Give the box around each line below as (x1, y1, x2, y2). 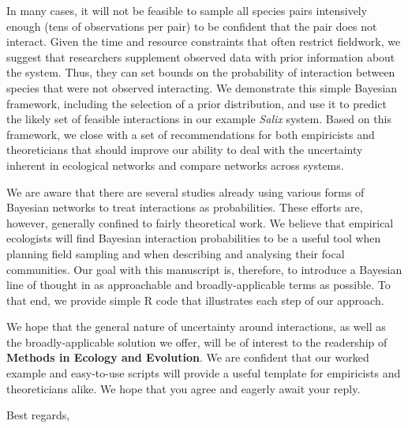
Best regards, (6, 407, 70, 423)
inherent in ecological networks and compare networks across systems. (6, 156, 344, 173)
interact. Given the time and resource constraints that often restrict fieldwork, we (6, 33, 401, 50)
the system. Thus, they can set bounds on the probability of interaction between (6, 64, 395, 81)
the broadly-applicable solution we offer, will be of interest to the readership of (6, 333, 387, 350)
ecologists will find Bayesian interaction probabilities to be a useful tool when (6, 230, 381, 246)
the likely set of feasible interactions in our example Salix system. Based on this (6, 111, 391, 127)
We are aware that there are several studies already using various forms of (6, 183, 365, 200)
